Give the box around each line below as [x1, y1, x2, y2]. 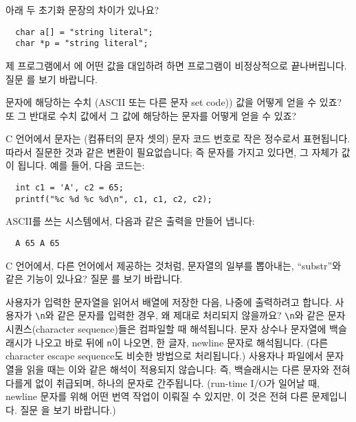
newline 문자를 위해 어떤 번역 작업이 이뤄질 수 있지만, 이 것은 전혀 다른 [5, 389, 309, 403]
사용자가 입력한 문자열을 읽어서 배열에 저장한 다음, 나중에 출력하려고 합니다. [5, 294, 332, 309]
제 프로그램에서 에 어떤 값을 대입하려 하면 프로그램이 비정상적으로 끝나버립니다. [5, 58, 347, 72]
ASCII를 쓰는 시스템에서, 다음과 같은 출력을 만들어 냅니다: [5, 214, 255, 228]
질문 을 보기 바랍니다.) [20, 402, 116, 417]
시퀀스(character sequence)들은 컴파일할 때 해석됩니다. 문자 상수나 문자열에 [5, 322, 326, 336]
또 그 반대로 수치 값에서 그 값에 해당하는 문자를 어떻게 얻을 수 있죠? [5, 108, 297, 122]
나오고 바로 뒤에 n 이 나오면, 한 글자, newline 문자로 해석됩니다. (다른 [35, 335, 329, 349]
